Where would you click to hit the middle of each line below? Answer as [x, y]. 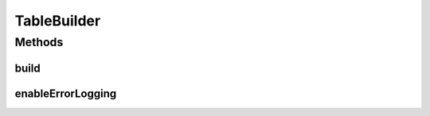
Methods [39, 42]
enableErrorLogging [66, 93]
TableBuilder [58, 21]
